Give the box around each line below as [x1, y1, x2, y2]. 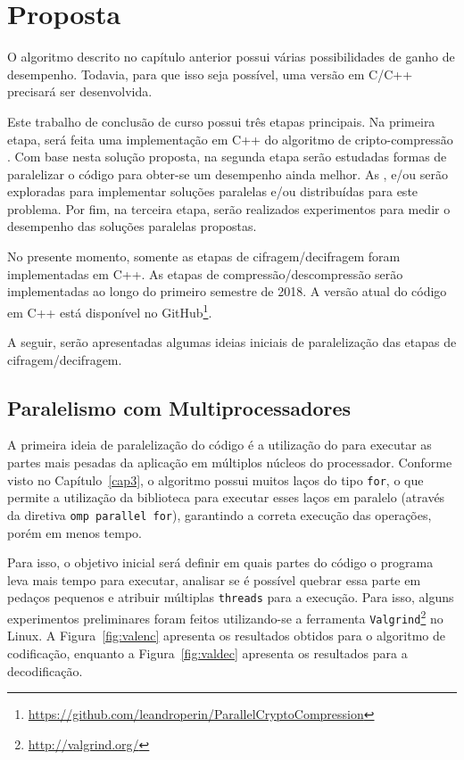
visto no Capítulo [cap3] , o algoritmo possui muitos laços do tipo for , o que [7, 470, 424, 489]
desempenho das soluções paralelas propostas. [7, 217, 257, 235]
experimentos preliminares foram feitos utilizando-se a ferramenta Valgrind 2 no [7, 607, 443, 627]
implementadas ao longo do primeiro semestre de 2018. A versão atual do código [7, 282, 447, 301]
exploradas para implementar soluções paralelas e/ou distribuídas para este [7, 182, 418, 201]
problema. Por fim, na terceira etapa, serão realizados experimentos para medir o [7, 199, 451, 218]
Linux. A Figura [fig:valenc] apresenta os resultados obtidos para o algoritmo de [7, 626, 446, 645]
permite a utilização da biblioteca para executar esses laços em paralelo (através [7, 488, 445, 507]
